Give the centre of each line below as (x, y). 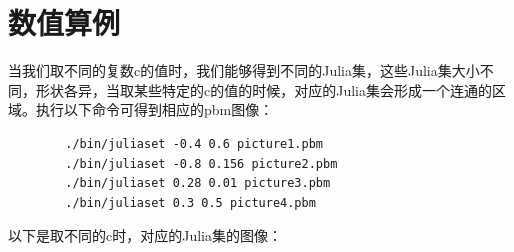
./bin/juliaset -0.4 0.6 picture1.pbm (194, 143)
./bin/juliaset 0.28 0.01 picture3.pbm (198, 183)
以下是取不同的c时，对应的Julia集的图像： (145, 235)
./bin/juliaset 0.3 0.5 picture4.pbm (190, 202)
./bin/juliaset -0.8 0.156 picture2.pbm (201, 163)
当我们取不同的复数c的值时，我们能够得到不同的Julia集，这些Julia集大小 (244, 70)
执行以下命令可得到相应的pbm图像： (154, 109)
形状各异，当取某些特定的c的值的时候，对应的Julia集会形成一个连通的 (263, 89)
